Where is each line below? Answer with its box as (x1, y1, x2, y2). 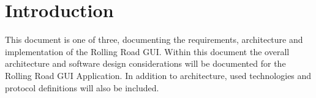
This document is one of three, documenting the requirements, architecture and (5, 33, 303, 46)
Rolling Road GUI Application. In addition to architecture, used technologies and (5, 69, 312, 81)
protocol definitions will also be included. (5, 81, 159, 94)
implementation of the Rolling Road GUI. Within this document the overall (5, 45, 290, 58)
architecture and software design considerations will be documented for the (5, 57, 286, 70)
